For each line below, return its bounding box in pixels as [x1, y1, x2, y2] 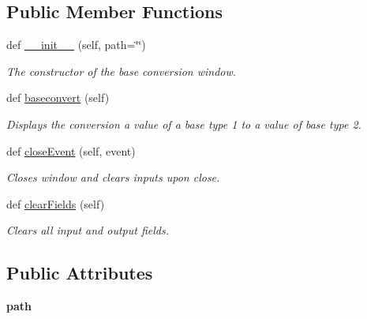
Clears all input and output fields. [6, 222, 169, 238]
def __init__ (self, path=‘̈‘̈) [6, 36, 146, 53]
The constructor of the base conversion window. [6, 62, 237, 79]
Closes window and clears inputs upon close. [6, 169, 220, 186]
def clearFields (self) [6, 195, 105, 212]
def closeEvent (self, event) [6, 142, 136, 159]
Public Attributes [6, 261, 153, 285]
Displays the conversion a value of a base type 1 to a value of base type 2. [6, 115, 361, 132]
